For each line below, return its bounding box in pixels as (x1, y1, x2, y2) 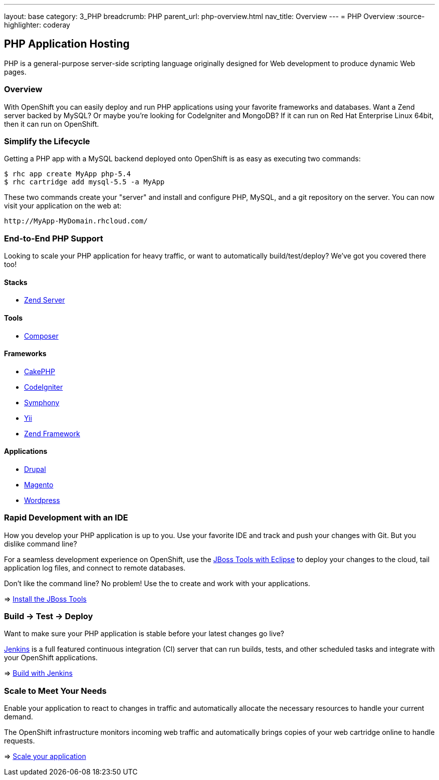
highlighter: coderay (4, 21, 70, 29)
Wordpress (24, 495, 60, 504)
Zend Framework (24, 429, 80, 438)
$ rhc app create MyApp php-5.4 (4, 170, 131, 178)
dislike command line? (4, 539, 77, 548)
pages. (4, 67, 27, 76)
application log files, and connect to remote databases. (4, 563, 186, 572)
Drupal (24, 464, 46, 473)
